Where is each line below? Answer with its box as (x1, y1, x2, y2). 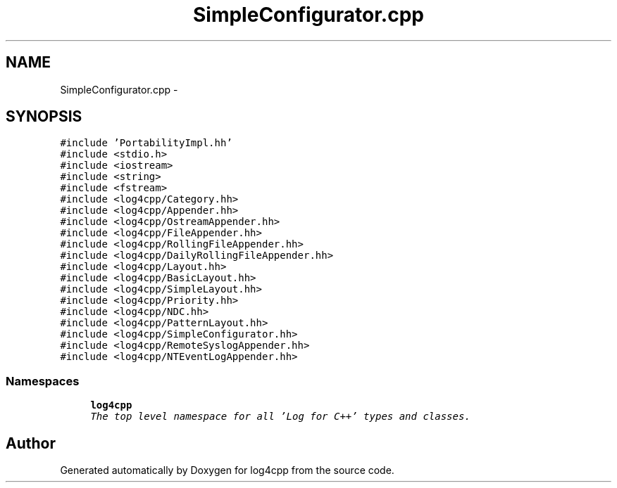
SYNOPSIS (6, 108, 82, 126)
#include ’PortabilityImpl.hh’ (60, 137, 232, 149)
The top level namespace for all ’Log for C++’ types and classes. (90, 411, 470, 423)
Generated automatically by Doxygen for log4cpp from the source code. (60, 464, 394, 477)
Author (6, 434, 56, 452)
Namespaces (6, 373, 80, 388)
